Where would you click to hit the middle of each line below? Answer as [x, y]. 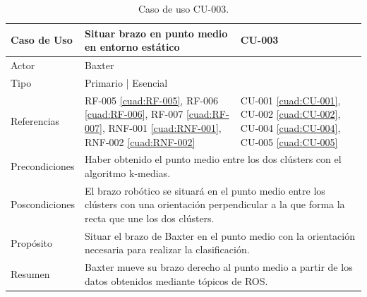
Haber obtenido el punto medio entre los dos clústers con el [213, 159]
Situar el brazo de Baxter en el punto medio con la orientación [219, 235]
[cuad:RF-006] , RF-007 [134, 114]
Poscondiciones [43, 204]
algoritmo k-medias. [127, 172]
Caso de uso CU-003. [183, 8]
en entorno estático [132, 47]
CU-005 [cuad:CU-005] [289, 141]
